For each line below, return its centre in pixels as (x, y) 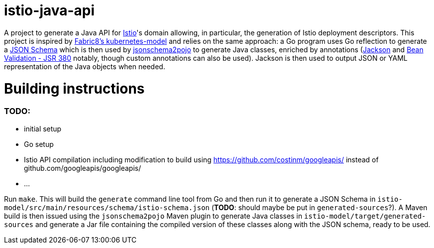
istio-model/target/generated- (365, 216)
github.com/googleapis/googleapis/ (83, 168)
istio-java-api (50, 10)
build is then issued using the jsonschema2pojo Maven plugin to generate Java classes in (153, 216)
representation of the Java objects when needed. (85, 66)
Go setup (39, 144)
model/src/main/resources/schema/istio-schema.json (107, 207)
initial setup (43, 128)
